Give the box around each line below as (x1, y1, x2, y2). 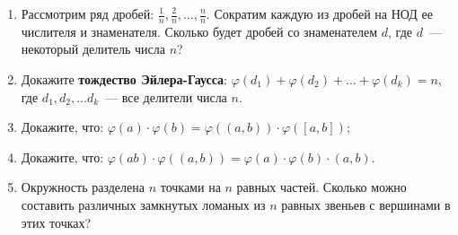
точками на (160, 178, 221, 196)
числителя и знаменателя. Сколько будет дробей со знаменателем (21, 22, 378, 40)
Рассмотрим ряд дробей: (21, 4, 154, 22)
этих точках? (21, 213, 92, 231)
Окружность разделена (21, 178, 145, 196)
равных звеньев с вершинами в (281, 195, 451, 213)
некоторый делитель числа (21, 39, 166, 58)
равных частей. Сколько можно (236, 178, 407, 196)
